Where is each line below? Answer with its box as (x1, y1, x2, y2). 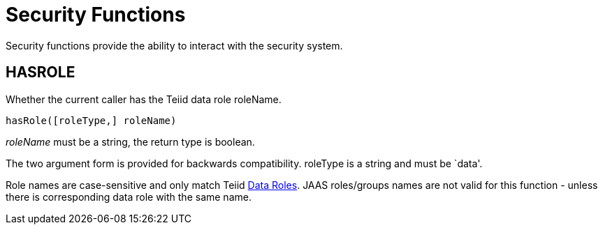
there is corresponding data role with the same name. (6, 190, 252, 203)
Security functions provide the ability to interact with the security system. (6, 39, 343, 52)
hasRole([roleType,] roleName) (6, 114, 177, 126)
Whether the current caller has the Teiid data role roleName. (6, 93, 282, 105)
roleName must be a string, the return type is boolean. (6, 135, 255, 148)
